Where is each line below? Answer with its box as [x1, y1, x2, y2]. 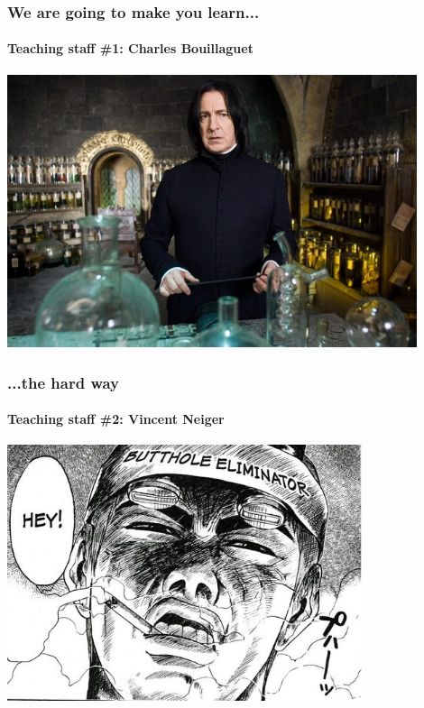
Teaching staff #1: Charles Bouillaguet [7, 39, 253, 58]
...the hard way [7, 371, 120, 393]
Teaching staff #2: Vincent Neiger [7, 409, 225, 428]
